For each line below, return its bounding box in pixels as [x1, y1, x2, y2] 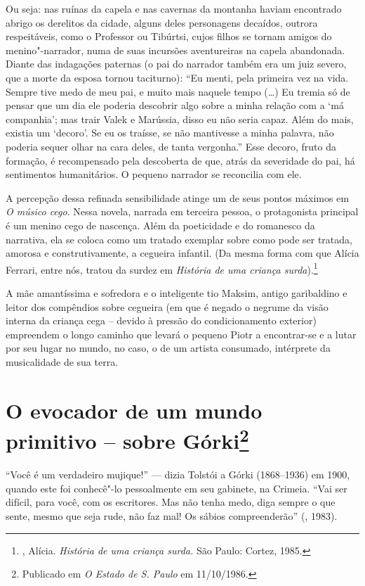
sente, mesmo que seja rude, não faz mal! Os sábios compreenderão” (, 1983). [6, 508, 338, 523]
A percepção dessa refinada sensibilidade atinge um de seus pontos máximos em [6, 190, 350, 205]
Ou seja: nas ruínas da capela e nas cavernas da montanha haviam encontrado [6, 1, 342, 15]
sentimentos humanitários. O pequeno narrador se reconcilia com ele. [6, 167, 302, 181]
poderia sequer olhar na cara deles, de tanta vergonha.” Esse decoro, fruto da [6, 139, 336, 153]
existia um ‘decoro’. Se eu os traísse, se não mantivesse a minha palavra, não [6, 125, 334, 140]
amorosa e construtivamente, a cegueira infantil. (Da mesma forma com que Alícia [6, 246, 359, 260]
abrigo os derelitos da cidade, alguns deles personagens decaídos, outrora [6, 15, 318, 30]
